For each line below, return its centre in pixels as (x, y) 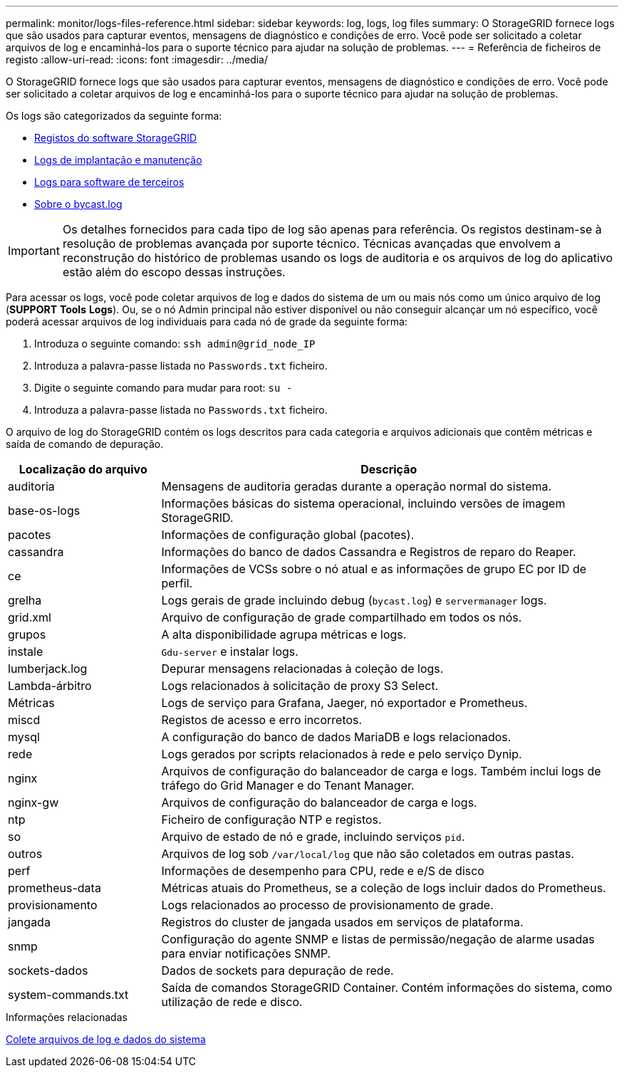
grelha (25, 600)
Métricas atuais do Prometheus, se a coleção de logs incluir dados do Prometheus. (384, 888)
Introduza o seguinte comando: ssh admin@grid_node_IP (175, 344)
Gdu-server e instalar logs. (230, 651)
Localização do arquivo (83, 469)
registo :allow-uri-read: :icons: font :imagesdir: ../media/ (137, 59)
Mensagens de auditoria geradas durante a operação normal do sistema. (357, 486)
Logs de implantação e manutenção (118, 160)
